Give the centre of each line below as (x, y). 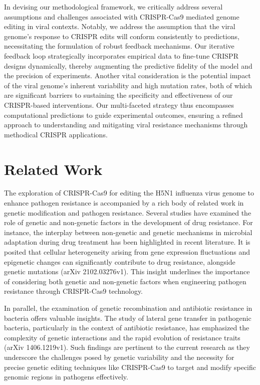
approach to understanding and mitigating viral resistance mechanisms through (126, 125)
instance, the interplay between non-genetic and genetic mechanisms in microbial (128, 232)
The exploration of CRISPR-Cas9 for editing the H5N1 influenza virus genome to (129, 193)
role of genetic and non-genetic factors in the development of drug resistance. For (128, 222)
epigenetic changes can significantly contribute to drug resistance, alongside (120, 261)
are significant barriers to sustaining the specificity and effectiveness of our (118, 95)
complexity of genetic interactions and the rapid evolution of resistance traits (122, 337)
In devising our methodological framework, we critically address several (113, 7)
